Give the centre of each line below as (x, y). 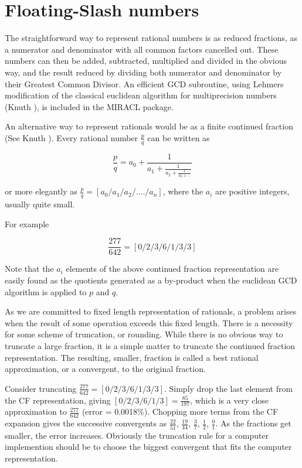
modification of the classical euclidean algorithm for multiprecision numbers (141, 95)
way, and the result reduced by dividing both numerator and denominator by (143, 72)
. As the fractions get (253, 423)
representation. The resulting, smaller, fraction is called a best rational (132, 357)
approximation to (36, 411)
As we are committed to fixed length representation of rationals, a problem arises (151, 311)
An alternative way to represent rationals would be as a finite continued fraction (149, 126)
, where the (183, 191)
